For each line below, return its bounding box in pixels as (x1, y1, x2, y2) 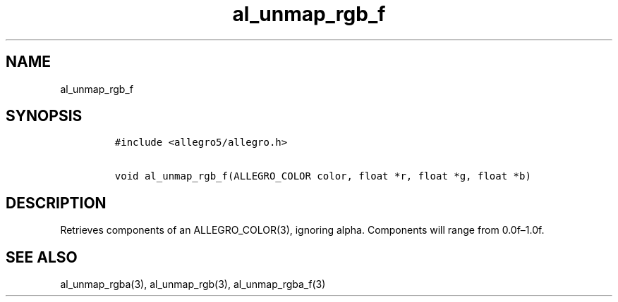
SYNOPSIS (6, 107, 83, 125)
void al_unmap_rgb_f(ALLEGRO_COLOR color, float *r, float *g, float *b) (114, 170, 531, 182)
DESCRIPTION (6, 194, 107, 212)
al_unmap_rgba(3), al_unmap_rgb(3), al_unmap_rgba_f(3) (60, 278, 326, 291)
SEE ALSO (6, 248, 78, 266)
